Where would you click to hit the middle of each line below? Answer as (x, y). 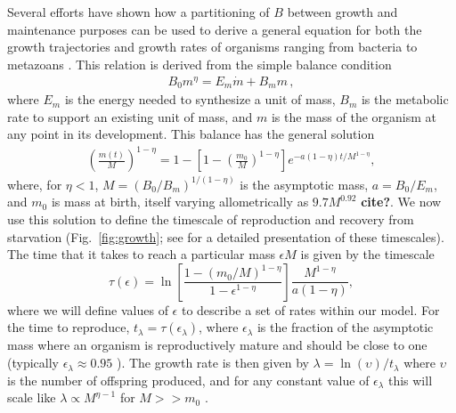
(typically (33, 363)
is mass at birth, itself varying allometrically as (180, 202)
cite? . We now (401, 202)
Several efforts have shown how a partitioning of (138, 12)
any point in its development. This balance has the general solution (191, 134)
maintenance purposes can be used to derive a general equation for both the (215, 29)
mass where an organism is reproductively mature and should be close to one (217, 345)
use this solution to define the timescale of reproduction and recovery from (211, 219)
